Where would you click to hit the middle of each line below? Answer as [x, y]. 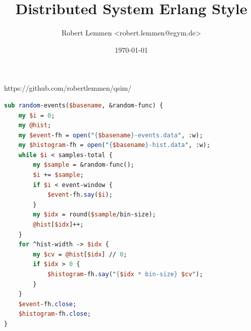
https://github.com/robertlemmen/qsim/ [68, 88]
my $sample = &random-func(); [84, 165]
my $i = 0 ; [37, 115]
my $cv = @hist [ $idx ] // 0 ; [80, 254]
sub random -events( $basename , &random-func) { [84, 105]
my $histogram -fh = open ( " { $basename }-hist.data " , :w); [114, 145]
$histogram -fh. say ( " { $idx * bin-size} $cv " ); [125, 274]
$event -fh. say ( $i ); [80, 195]
